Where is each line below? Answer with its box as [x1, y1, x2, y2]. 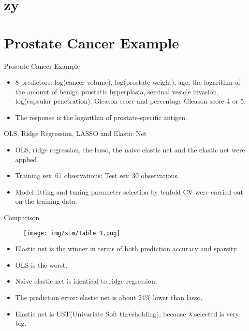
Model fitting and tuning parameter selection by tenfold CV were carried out [15, 186, 244, 196]
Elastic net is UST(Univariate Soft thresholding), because [15, 308, 186, 318]
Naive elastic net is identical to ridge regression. [15, 276, 157, 286]
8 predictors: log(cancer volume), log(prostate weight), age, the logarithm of [15, 77, 240, 87]
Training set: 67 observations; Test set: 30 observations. [15, 170, 179, 181]
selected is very [194, 308, 239, 318]
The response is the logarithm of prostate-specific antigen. [15, 112, 187, 122]
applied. [15, 154, 39, 164]
